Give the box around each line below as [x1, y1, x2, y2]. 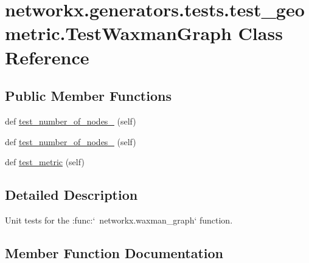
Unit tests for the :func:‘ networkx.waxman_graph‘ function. [5, 213, 233, 226]
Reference [5, 44, 89, 69]
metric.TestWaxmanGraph [5, 21, 232, 46]
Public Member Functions [5, 86, 172, 105]
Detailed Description [5, 185, 138, 204]
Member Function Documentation [5, 243, 224, 262]
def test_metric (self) [5, 155, 85, 168]
